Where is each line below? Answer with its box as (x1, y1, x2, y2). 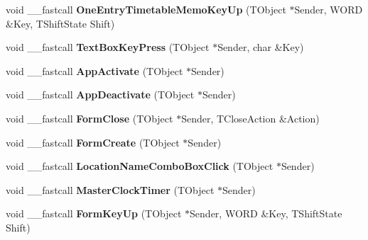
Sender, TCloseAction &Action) (181, 110, 320, 125)
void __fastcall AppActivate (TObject (6, 63, 183, 78)
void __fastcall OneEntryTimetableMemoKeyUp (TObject (6, 2, 286, 16)
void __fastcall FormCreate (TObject (6, 135, 180, 149)
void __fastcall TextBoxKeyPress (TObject (6, 40, 210, 55)
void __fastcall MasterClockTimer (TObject (6, 182, 215, 197)
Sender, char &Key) (217, 40, 304, 55)
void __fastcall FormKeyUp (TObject (6, 206, 182, 221)
